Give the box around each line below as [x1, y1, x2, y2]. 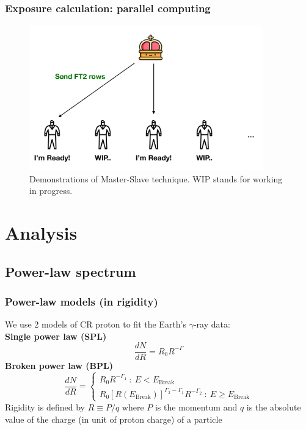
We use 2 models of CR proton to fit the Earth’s [5, 318, 187, 331]
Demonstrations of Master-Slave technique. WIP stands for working [29, 172, 283, 185]
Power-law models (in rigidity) [5, 293, 158, 309]
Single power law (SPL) [5, 329, 107, 342]
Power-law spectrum [5, 262, 136, 281]
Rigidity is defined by [5, 400, 85, 413]
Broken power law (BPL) [5, 359, 113, 372]
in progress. [29, 184, 73, 197]
